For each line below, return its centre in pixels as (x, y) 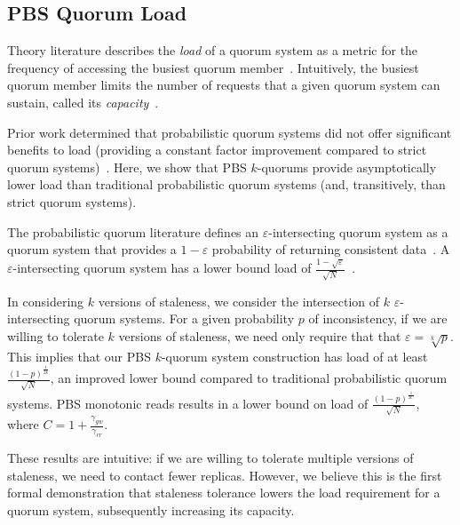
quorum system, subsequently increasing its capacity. (151, 509)
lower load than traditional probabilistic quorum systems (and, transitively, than (226, 184)
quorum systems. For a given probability (184, 318)
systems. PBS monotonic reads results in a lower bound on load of (188, 403)
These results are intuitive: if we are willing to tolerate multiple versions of (210, 458)
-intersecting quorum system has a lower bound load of (162, 268)
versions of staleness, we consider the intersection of (239, 301)
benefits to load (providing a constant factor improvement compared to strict (217, 150)
